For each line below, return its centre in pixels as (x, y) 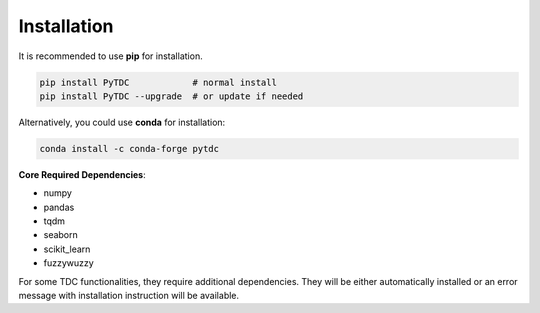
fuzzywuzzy (68, 263)
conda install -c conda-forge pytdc (129, 148)
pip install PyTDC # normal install (158, 82)
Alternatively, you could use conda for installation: (122, 122)
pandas (59, 207)
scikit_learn (67, 249)
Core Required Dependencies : (82, 174)
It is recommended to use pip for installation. (111, 56)
